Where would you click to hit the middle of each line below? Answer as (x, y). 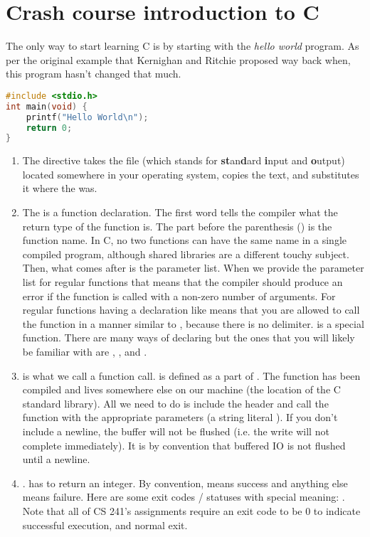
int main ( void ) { (47, 106)
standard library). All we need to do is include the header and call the (175, 403)
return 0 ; (49, 128)
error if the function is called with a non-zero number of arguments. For (179, 296)
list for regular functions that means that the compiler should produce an (183, 282)
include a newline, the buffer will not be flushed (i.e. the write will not (176, 431)
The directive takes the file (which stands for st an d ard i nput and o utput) (184, 160)
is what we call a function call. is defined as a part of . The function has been (191, 375)
